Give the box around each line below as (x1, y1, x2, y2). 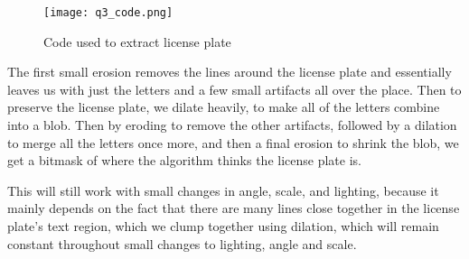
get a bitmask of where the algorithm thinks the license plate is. (7, 151, 361, 170)
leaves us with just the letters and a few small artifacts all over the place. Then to (7, 79, 462, 98)
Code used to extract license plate (43, 32, 231, 51)
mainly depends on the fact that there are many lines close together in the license (7, 199, 460, 217)
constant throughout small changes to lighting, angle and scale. (7, 234, 357, 253)
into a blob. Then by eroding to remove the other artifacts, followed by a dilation (7, 116, 457, 134)
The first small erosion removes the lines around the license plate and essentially (7, 62, 452, 81)
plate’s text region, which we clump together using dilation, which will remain (7, 217, 439, 235)
